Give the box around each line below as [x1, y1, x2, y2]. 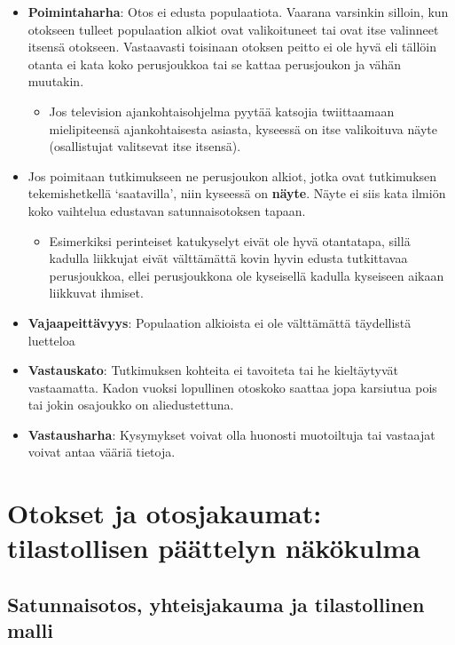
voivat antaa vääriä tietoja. [27, 442, 176, 461]
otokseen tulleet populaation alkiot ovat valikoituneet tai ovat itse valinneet [27, 20, 439, 38]
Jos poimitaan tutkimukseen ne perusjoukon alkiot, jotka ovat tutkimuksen [27, 166, 437, 185]
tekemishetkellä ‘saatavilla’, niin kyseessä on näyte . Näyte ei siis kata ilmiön [27, 184, 446, 203]
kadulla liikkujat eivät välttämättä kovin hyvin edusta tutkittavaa [49, 249, 408, 267]
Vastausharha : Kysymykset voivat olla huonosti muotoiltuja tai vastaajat [27, 425, 435, 443]
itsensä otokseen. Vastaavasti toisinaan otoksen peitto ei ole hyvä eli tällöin [27, 37, 436, 56]
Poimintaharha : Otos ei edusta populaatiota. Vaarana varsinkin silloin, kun [27, 3, 449, 20]
